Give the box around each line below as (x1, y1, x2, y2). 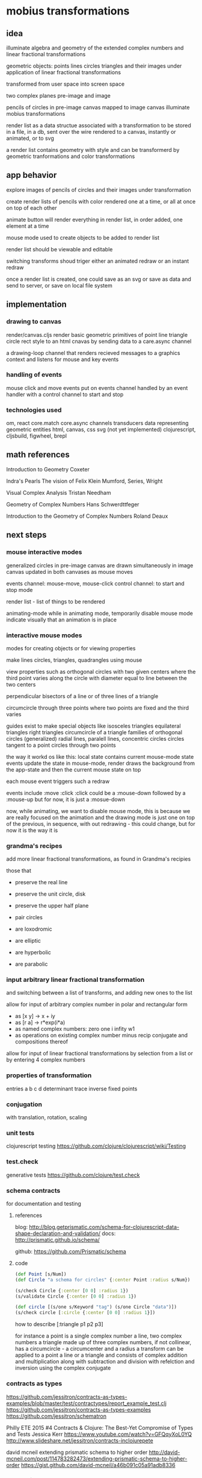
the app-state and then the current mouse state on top (6, 766, 141, 773)
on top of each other (6, 204, 57, 212)
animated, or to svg (6, 134, 54, 142)
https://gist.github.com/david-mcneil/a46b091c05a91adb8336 (20, 1461, 176, 1468)
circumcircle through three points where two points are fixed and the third (6, 704, 189, 711)
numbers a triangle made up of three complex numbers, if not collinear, (14, 1339, 191, 1346)
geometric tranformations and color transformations (6, 153, 135, 160)
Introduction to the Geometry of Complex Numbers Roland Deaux (6, 512, 168, 520)
